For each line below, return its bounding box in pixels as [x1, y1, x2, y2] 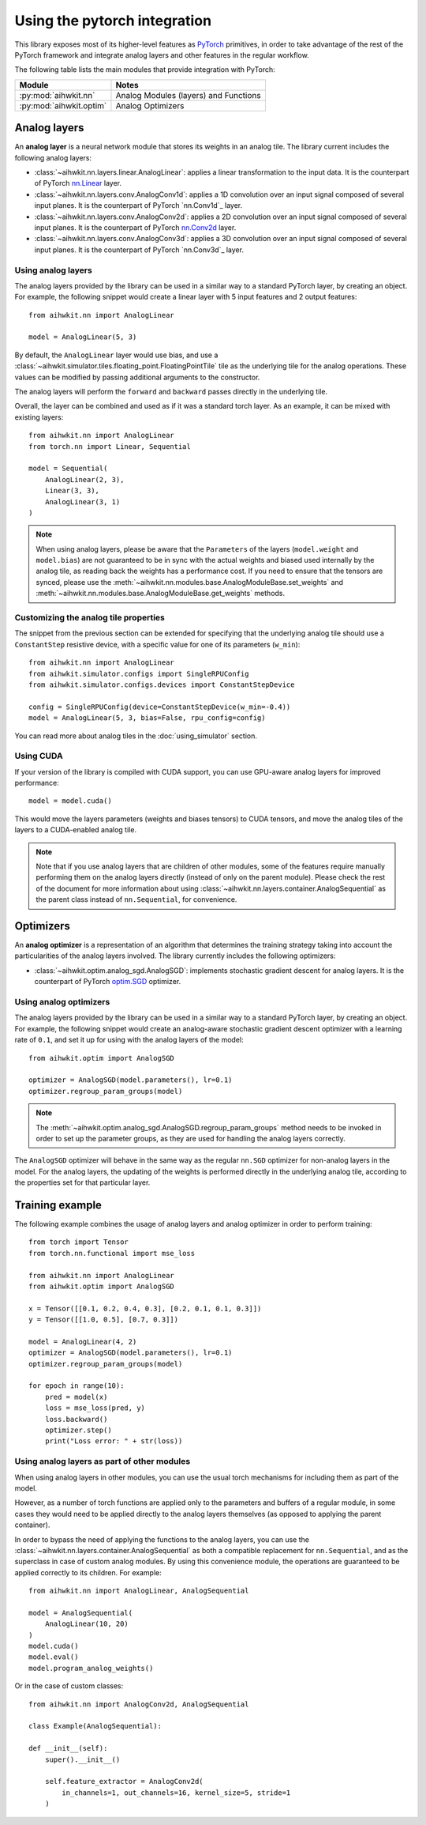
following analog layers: [14, 153, 92, 162]
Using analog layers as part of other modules [14, 1456, 191, 1467]
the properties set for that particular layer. [14, 1178, 151, 1187]
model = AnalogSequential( [28, 1608, 133, 1617]
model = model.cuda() [28, 797, 112, 805]
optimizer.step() [44, 1426, 112, 1435]
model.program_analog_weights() [28, 1664, 154, 1672]
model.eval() [28, 1653, 79, 1661]
